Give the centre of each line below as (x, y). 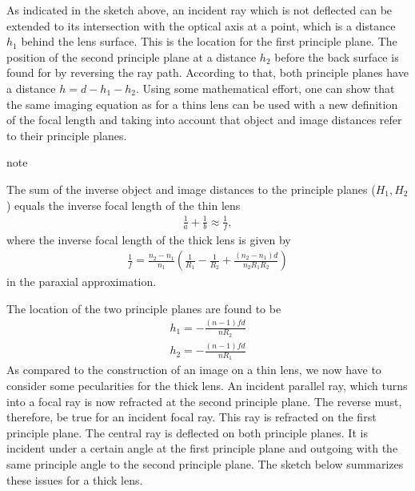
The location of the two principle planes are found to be (144, 308)
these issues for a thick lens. (75, 479)
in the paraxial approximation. (82, 282)
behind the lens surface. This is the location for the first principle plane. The (209, 41)
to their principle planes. (67, 135)
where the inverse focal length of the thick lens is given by (149, 239)
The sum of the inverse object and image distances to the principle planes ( (191, 189)
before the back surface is (337, 56)
